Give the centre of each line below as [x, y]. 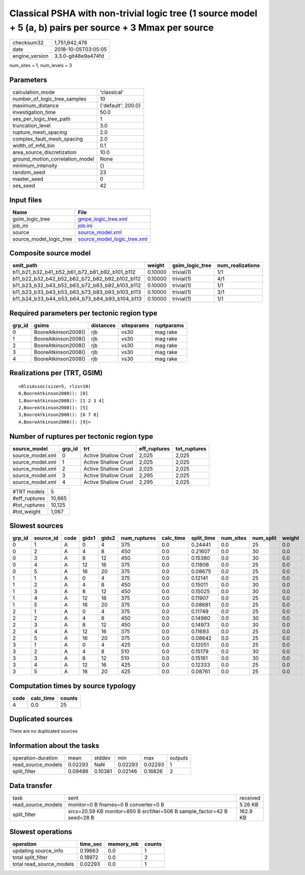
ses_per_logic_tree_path [41, 119]
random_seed [29, 172]
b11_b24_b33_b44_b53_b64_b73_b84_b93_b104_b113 [77, 299]
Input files [26, 200]
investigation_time [34, 112]
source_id [46, 538]
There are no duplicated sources [44, 731]
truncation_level [32, 126]
